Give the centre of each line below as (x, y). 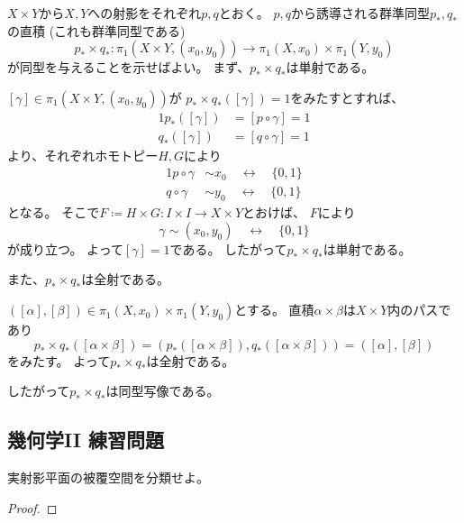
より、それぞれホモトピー (83, 155)
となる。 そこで (54, 212)
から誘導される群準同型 (360, 13)
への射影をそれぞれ (145, 13)
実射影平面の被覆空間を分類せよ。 (108, 477)
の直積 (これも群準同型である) (96, 30)
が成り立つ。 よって (65, 248)
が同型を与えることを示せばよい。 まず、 (129, 67)
